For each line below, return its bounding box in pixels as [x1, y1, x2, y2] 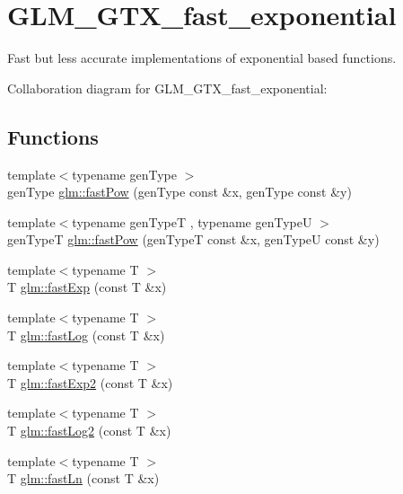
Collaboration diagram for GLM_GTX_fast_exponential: [7, 78, 328, 97]
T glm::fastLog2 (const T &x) [7, 421, 171, 440]
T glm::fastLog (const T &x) [7, 325, 165, 344]
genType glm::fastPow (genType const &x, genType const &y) [7, 182, 352, 201]
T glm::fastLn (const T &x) [7, 469, 160, 488]
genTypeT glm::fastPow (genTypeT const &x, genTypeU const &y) [7, 230, 380, 249]
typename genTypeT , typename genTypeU [72, 212, 312, 231]
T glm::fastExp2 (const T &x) [7, 373, 173, 392]
